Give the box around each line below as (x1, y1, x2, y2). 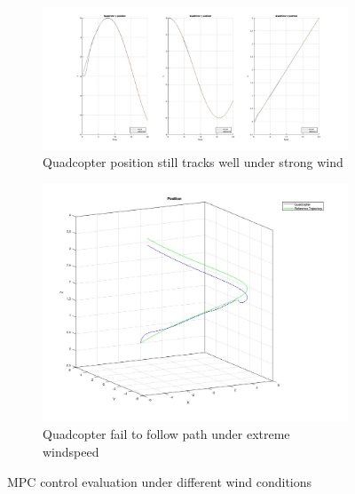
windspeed (43, 442, 99, 461)
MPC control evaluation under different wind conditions (7, 472, 312, 490)
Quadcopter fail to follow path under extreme (43, 425, 290, 443)
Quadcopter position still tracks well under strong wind (43, 153, 343, 171)
